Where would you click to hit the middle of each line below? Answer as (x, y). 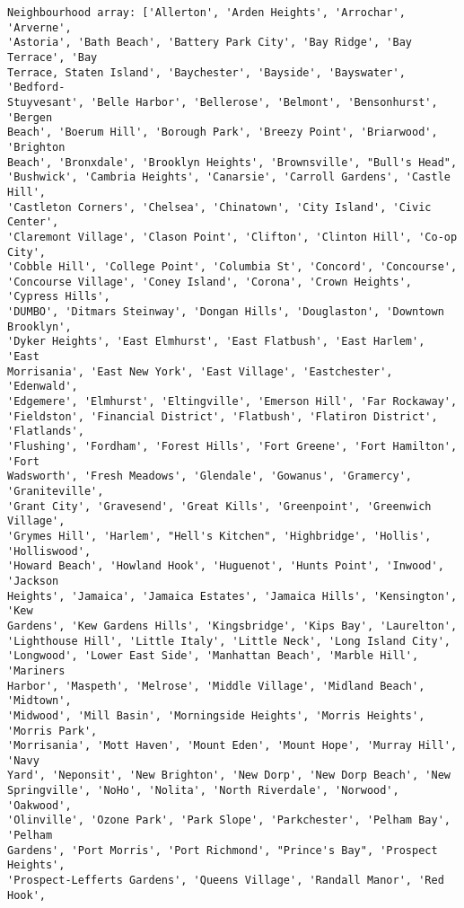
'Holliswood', (49, 551)
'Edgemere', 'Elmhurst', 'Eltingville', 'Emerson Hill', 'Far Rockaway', (232, 402)
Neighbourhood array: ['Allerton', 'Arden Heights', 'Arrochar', (206, 13)
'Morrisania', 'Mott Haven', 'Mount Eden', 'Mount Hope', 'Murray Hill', (232, 746)
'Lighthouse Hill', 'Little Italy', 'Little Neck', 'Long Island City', (229, 641)
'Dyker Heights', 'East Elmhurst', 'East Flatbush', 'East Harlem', (216, 342)
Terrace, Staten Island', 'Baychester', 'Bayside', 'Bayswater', (206, 72)
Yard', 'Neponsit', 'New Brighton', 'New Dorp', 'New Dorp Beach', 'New (229, 776)
